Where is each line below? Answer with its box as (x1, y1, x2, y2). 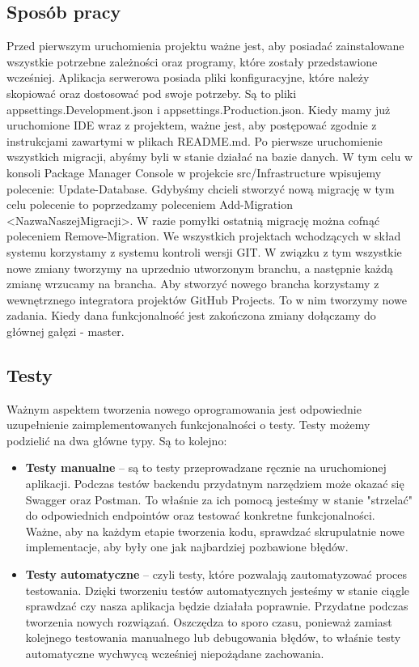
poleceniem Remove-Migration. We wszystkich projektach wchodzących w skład (6, 227, 401, 244)
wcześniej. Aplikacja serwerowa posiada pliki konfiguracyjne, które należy (6, 69, 370, 86)
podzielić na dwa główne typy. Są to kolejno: (6, 431, 227, 448)
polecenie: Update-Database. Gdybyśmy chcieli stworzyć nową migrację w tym (6, 180, 395, 197)
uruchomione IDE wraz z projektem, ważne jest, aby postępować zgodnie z (6, 117, 377, 134)
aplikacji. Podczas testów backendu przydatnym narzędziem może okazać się (25, 475, 404, 492)
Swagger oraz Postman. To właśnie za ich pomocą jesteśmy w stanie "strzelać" (25, 491, 413, 508)
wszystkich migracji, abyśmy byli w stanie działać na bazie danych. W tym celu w (6, 148, 413, 165)
